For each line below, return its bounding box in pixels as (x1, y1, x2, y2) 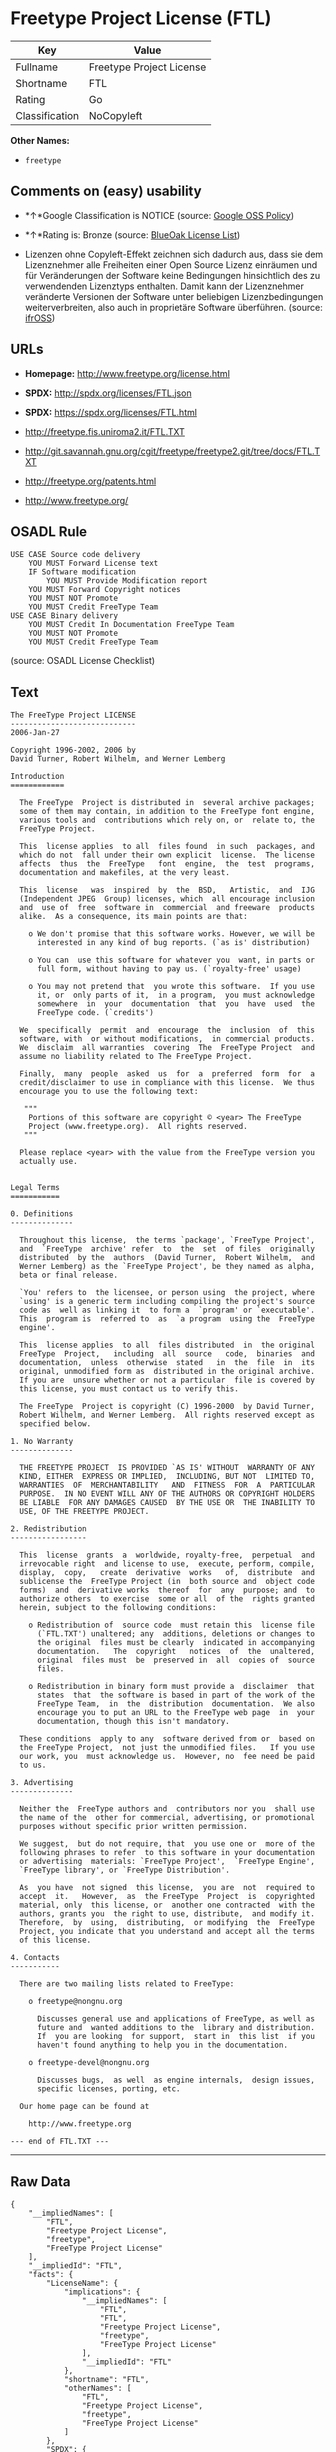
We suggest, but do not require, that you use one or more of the (19, 1839, 315, 1849)
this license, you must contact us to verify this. (19, 1384, 240, 1394)
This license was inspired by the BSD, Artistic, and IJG (19, 885, 315, 896)
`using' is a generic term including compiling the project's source (19, 1297, 315, 1307)
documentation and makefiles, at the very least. (19, 868, 230, 878)
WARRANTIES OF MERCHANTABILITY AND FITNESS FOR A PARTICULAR (19, 1480, 315, 1491)
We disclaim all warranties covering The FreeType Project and (19, 1043, 315, 1053)
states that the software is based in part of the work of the (36, 1690, 315, 1701)
